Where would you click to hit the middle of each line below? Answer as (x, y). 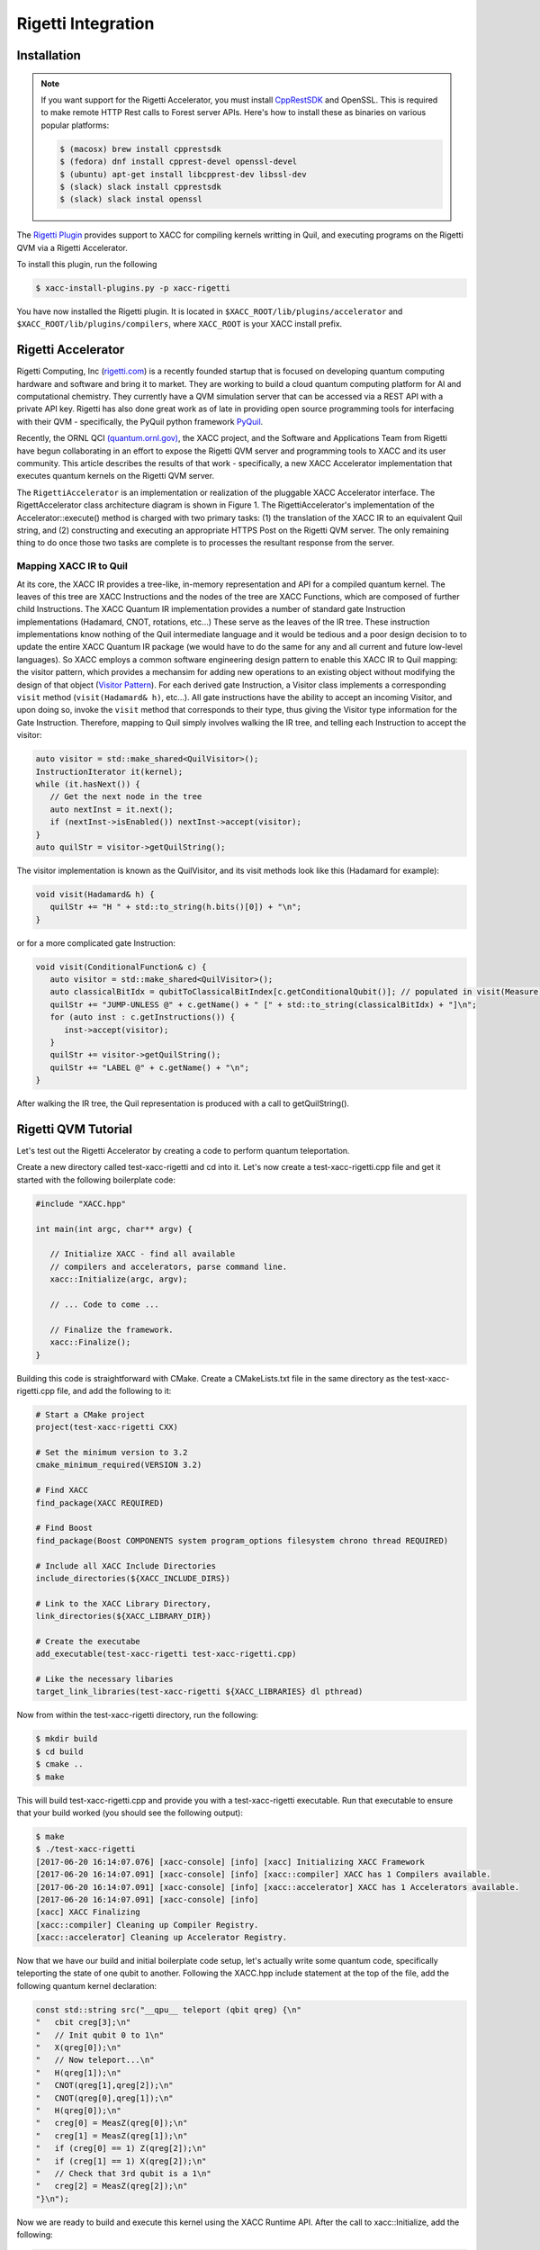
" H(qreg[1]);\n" (78, 2073)
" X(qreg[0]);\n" (78, 2048)
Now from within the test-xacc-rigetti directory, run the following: (137, 1715)
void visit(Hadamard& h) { (95, 894)
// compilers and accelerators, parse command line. (169, 1266)
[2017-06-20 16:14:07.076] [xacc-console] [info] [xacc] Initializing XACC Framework (230, 1862)
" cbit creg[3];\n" (83, 2022)
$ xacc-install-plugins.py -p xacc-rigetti (133, 288)
